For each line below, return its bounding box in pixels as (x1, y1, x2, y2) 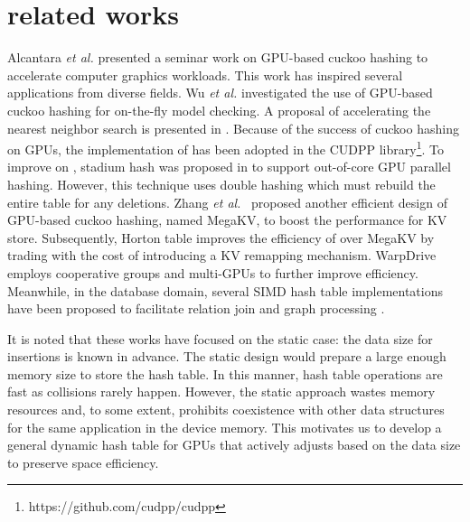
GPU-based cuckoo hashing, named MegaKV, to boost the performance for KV (7, 210, 447, 229)
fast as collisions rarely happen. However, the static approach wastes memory (7, 382, 436, 401)
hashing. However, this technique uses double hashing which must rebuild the (7, 174, 436, 193)
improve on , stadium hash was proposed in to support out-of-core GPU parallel (7, 157, 451, 176)
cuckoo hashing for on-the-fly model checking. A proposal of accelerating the (7, 100, 431, 119)
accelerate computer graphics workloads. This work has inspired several (7, 65, 403, 84)
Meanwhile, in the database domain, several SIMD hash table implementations (7, 281, 443, 300)
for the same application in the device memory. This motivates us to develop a (7, 417, 442, 436)
